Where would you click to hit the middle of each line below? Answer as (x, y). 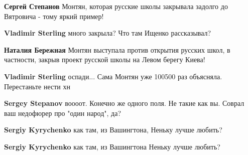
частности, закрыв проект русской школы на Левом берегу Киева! (105, 59)
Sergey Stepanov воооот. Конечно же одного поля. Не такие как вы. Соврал (124, 103)
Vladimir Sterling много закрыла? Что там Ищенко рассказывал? (108, 33)
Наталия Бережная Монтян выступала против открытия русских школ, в (117, 49)
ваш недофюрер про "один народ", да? (63, 113)
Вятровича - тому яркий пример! (54, 16)
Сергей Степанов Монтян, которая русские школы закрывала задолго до (116, 6)
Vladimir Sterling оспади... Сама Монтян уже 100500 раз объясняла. (113, 76)
